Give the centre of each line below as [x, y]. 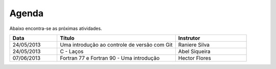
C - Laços [72, 51]
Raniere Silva [194, 45]
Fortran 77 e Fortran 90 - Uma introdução [110, 58]
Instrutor [189, 38]
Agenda [26, 13]
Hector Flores [195, 58]
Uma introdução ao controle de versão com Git [116, 45]
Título [67, 38]
